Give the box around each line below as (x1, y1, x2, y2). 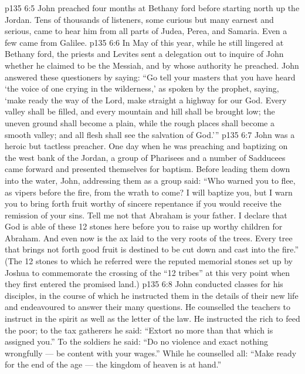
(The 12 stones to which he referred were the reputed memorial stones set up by (5, 255, 293, 267)
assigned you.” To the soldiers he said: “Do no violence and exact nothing (5, 335, 268, 348)
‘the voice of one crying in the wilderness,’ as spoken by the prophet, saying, (5, 82, 279, 95)
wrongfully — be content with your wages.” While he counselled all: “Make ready (5, 346, 297, 359)
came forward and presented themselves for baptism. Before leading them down (5, 163, 290, 175)
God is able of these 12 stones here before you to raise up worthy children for (5, 220, 283, 233)
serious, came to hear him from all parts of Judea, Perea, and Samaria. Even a (5, 25, 287, 37)
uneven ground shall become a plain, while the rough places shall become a (5, 116, 274, 129)
